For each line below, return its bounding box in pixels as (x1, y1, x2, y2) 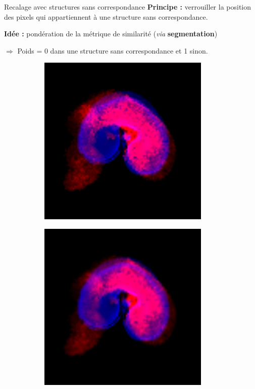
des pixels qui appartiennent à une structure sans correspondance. (4, 11, 208, 22)
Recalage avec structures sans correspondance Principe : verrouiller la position (4, 2, 251, 12)
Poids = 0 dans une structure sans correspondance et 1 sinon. (17, 45, 208, 56)
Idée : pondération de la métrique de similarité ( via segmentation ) (4, 28, 218, 39)
